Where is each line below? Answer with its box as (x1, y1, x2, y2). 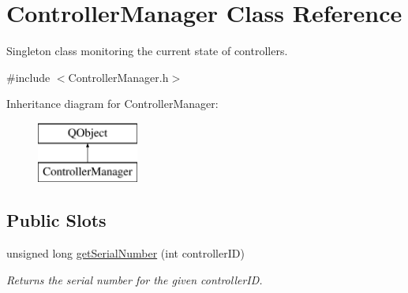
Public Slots (6, 208, 107, 232)
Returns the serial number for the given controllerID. (6, 271, 263, 287)
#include (6, 69, 51, 85)
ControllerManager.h (68, 69, 169, 85)
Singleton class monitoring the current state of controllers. (6, 43, 288, 59)
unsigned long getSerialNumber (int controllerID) (6, 245, 245, 261)
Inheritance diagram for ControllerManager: (6, 95, 219, 112)
